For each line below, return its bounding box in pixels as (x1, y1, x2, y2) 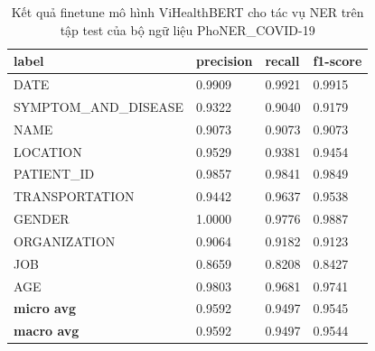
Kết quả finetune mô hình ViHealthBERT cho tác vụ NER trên (11, 3, 364, 21)
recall (265, 51, 300, 70)
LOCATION (14, 142, 82, 161)
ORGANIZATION (14, 231, 116, 250)
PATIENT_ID (14, 164, 95, 183)
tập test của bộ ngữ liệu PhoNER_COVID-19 (60, 20, 315, 39)
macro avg (14, 321, 80, 340)
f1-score (313, 51, 362, 70)
